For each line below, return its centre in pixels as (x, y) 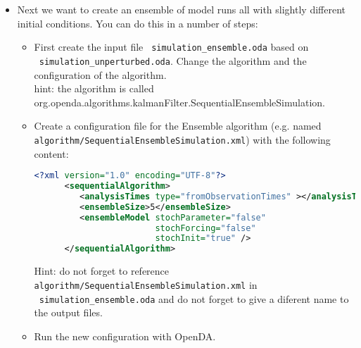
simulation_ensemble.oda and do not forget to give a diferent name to (194, 298)
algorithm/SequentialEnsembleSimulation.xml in (146, 284)
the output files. (68, 312)
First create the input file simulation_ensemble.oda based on (171, 47)
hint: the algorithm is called (94, 88)
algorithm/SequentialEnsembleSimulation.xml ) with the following (182, 139)
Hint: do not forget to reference (102, 271)
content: (51, 153)
